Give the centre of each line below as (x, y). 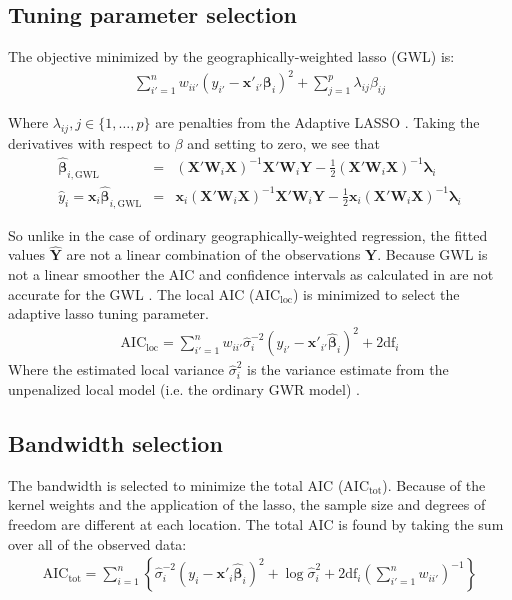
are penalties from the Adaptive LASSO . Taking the (317, 122)
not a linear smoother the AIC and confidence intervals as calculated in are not (251, 274)
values (27, 254)
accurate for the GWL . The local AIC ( (131, 293)
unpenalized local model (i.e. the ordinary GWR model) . (184, 388)
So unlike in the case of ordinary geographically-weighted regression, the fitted (248, 234)
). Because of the (434, 484)
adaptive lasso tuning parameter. (108, 313)
